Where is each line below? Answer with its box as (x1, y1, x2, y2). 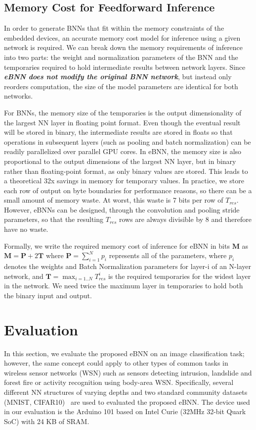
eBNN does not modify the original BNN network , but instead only (4, 71, 232, 82)
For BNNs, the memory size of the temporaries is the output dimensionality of (4, 107, 242, 117)
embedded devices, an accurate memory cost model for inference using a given (4, 32, 241, 43)
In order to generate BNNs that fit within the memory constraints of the (4, 23, 224, 33)
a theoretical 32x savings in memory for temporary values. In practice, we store (4, 175, 244, 186)
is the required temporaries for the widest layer (108, 270, 251, 281)
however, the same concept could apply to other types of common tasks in (4, 358, 228, 368)
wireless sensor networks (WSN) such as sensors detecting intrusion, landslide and (4, 367, 252, 377)
